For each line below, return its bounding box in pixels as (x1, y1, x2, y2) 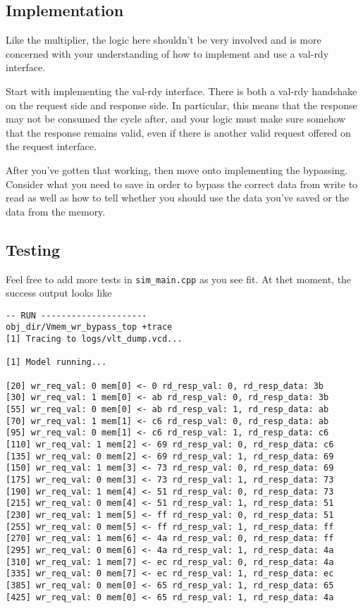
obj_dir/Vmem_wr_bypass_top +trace (6, 322, 173, 333)
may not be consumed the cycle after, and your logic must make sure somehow (6, 111, 346, 126)
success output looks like (6, 285, 112, 300)
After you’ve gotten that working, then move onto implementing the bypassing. (6, 162, 348, 177)
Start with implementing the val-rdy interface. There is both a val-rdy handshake (6, 83, 357, 98)
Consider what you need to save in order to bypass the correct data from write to (6, 176, 358, 191)
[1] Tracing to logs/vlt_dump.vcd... (6, 334, 183, 345)
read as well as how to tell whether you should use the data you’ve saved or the (6, 190, 349, 205)
